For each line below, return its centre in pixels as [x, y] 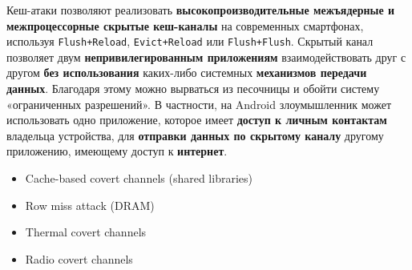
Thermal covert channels [86, 232]
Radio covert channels [79, 258]
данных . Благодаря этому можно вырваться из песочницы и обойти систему [193, 89]
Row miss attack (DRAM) [90, 205]
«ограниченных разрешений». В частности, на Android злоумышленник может [199, 104]
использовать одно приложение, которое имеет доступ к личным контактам [197, 120]
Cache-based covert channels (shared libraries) [139, 178]
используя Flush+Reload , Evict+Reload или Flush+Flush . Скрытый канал [190, 41]
